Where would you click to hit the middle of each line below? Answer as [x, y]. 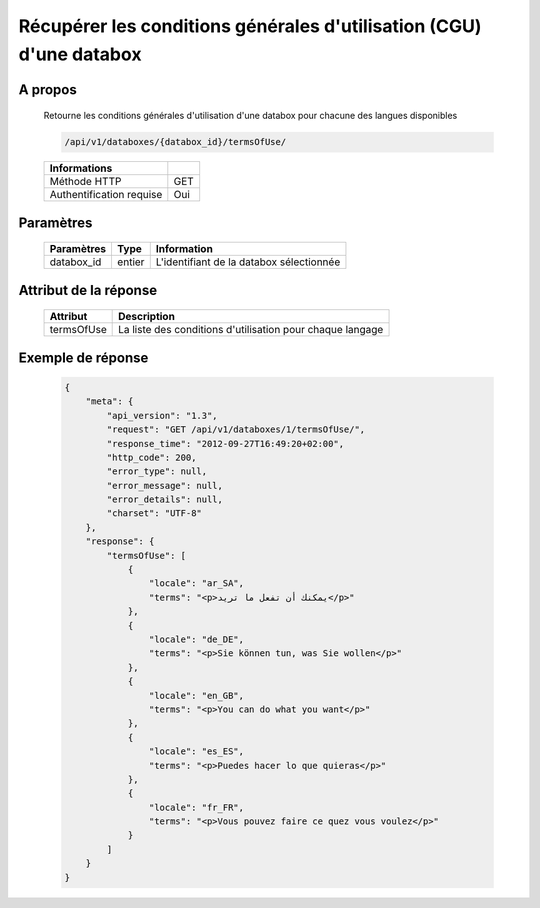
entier [130, 262]
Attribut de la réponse [88, 290]
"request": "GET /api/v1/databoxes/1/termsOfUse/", [236, 429]
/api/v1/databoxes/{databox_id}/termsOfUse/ [175, 142]
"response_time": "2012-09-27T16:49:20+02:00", [225, 443]
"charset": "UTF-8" [154, 513]
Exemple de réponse [83, 357]
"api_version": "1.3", [162, 415]
